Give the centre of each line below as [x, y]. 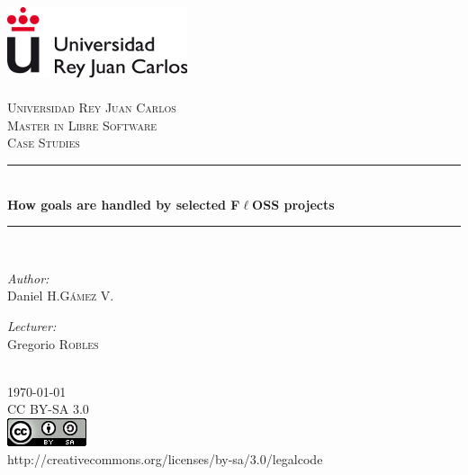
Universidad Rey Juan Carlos [92, 108]
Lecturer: [32, 325]
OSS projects [293, 204]
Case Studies [44, 143]
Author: [28, 278]
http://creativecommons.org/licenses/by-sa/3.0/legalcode [165, 458]
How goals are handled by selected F [124, 204]
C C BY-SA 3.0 [48, 409]
